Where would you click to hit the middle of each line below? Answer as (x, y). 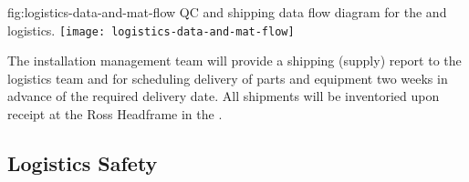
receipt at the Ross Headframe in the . (115, 114)
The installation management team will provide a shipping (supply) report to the (234, 61)
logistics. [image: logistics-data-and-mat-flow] (151, 30)
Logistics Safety (83, 163)
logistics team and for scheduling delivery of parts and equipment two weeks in (228, 78)
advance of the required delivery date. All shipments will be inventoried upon (224, 96)
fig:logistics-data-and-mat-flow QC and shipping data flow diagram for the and (227, 12)
